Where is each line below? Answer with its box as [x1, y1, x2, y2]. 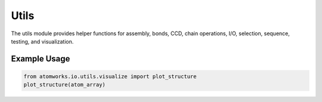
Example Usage [11, 54, 70, 64]
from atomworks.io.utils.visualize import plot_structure [23, 73, 197, 80]
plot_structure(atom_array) [23, 81, 106, 88]
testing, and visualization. [11, 38, 74, 45]
